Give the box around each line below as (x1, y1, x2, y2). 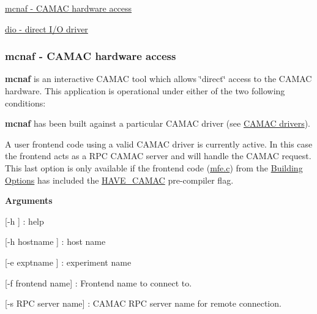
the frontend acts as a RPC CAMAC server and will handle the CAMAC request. (5, 149, 311, 162)
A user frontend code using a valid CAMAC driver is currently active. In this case (5, 137, 313, 150)
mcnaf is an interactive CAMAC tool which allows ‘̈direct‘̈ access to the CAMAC (5, 72, 312, 85)
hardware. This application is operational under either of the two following (5, 84, 285, 97)
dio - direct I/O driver (5, 22, 88, 35)
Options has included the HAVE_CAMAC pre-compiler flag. (5, 173, 234, 186)
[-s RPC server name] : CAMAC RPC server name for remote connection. (5, 297, 282, 310)
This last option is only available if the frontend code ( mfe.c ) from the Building (5, 161, 303, 174)
